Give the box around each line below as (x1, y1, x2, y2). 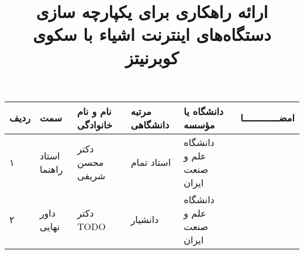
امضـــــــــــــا (240, 111, 295, 125)
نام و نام (77, 104, 112, 118)
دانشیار (130, 213, 159, 227)
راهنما (39, 162, 63, 176)
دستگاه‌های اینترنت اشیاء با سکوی (33, 22, 271, 46)
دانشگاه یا (184, 104, 224, 118)
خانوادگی (77, 117, 113, 131)
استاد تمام (130, 155, 171, 169)
